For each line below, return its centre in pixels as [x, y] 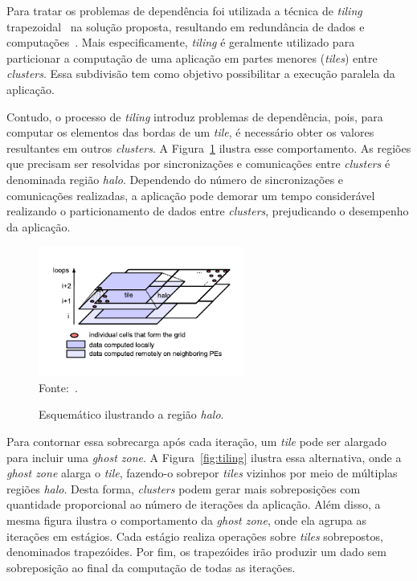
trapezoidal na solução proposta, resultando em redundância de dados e [186, 26]
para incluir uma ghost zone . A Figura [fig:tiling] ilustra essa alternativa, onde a [204, 457]
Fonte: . [58, 387]
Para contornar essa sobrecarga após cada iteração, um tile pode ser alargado [196, 442]
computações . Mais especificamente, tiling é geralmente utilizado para [181, 42]
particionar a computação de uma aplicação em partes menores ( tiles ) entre [192, 57]
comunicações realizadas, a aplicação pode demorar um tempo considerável [191, 195]
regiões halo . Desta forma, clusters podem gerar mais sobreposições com [184, 488]
